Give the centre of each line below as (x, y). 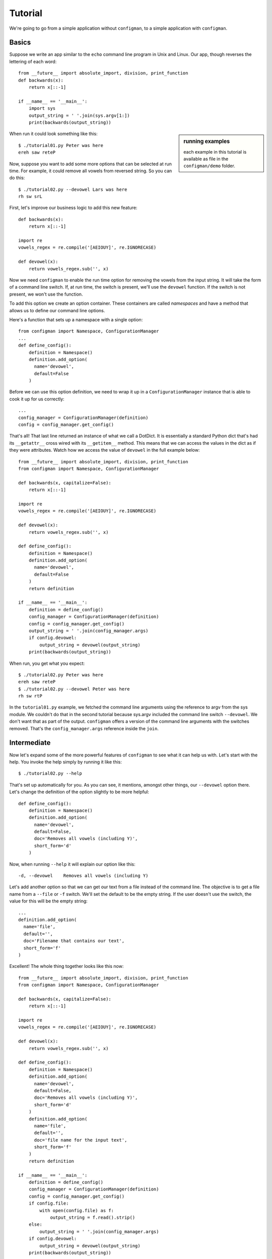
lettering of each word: (33, 61)
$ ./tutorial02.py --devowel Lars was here (73, 189)
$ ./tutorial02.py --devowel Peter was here (74, 689)
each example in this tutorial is (215, 152)
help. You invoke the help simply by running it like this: (65, 762)
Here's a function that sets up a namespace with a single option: (76, 319)
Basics (20, 43)
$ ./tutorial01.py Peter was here (61, 145)
